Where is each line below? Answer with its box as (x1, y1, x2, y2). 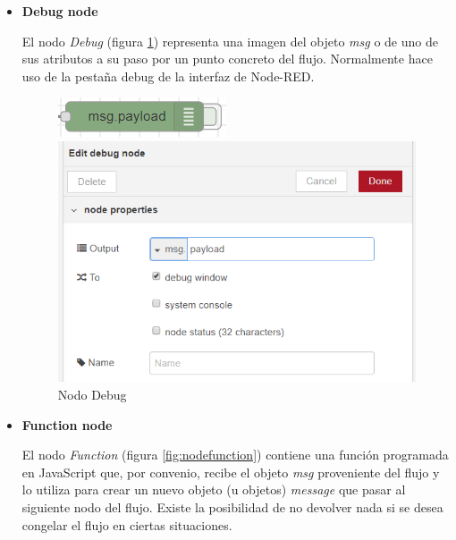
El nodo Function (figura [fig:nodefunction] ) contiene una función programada (21, 445, 449, 464)
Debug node (21, 2, 98, 20)
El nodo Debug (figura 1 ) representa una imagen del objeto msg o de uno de (21, 31, 438, 50)
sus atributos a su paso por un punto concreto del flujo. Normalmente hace (21, 49, 433, 68)
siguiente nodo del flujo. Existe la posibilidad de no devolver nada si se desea (21, 497, 443, 516)
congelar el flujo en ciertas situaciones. (21, 515, 232, 534)
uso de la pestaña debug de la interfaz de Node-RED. (21, 66, 315, 85)
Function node (21, 415, 113, 434)
